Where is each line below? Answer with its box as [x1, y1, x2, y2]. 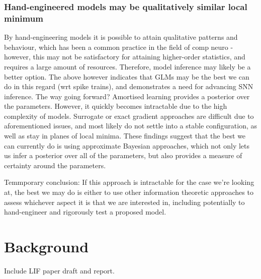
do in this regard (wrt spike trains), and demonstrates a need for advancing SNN [4, 81, 253, 92]
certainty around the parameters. [4, 160, 106, 170]
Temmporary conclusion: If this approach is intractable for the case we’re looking [4, 177, 254, 187]
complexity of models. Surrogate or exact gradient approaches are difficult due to [4, 110, 254, 121]
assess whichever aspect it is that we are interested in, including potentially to [4, 196, 245, 207]
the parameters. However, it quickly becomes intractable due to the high [4, 101, 227, 111]
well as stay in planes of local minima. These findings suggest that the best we [4, 130, 246, 141]
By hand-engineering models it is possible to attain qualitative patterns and [4, 32, 238, 42]
